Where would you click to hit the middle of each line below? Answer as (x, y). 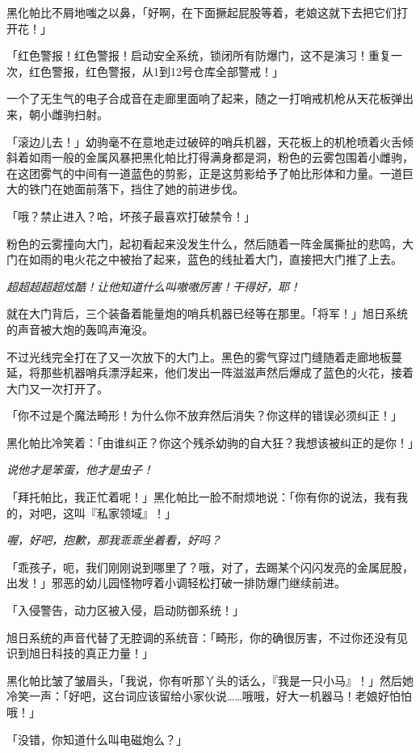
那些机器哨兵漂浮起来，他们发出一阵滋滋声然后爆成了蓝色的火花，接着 (227, 372)
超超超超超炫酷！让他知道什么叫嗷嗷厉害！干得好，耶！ (153, 286)
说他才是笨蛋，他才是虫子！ (80, 470)
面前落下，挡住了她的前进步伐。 (159, 189)
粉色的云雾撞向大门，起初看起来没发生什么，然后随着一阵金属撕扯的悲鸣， (204, 243)
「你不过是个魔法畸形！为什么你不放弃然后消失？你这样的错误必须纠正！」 (204, 415)
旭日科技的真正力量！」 (91, 653)
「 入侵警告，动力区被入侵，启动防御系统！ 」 (125, 610)
